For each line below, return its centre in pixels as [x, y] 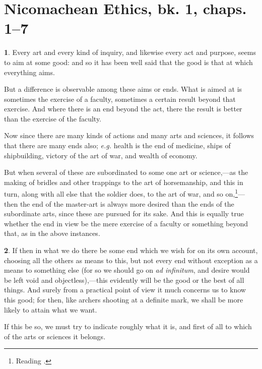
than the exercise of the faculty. [53, 118]
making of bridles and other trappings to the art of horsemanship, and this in [124, 182]
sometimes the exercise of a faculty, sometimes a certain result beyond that [120, 99]
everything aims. [29, 72]
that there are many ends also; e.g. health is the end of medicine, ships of [117, 145]
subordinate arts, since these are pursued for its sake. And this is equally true [124, 213]
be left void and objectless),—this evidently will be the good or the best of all [124, 280]
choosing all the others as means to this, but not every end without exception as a [131, 260]
